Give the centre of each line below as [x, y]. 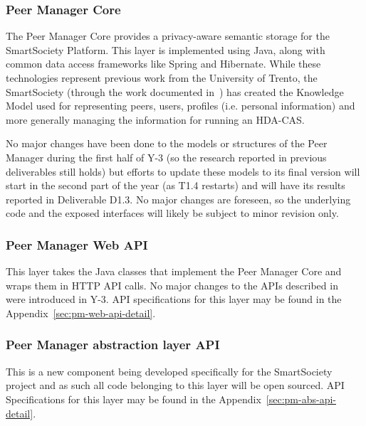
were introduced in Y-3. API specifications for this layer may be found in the [174, 299]
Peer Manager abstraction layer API [113, 345]
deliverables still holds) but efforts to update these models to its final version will [183, 171]
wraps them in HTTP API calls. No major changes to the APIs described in [172, 285]
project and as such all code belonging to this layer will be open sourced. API [175, 385]
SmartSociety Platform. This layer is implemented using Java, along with [166, 49]
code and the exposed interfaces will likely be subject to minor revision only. [172, 213]
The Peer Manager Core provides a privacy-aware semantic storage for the [168, 36]
